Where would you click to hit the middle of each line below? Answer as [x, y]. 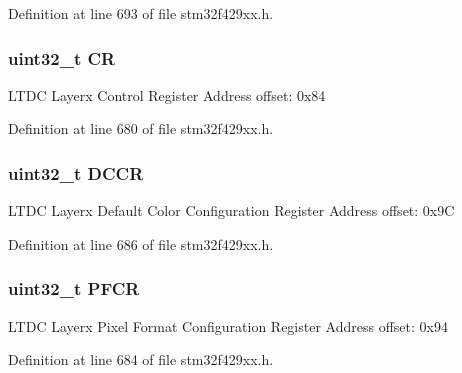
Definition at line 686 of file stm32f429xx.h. [141, 243]
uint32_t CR [62, 57]
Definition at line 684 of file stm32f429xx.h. [141, 359]
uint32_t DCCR [76, 172]
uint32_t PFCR [74, 288]
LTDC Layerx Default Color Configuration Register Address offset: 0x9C [231, 210]
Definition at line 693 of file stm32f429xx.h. [141, 13]
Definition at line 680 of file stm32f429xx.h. [141, 128]
